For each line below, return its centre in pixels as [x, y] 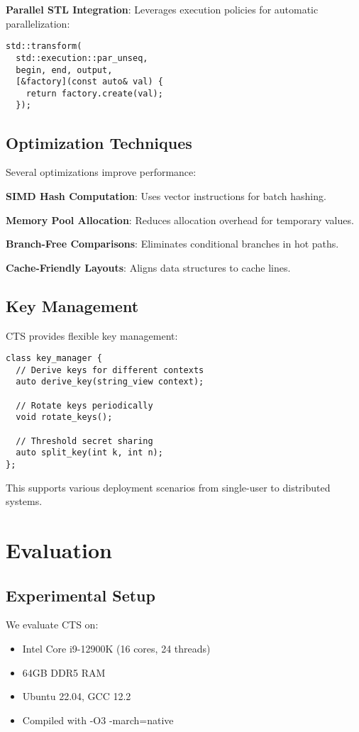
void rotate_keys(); [64, 417]
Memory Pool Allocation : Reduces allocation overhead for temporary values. [180, 220]
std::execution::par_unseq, [82, 58]
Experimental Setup [81, 595]
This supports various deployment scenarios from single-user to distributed [168, 487]
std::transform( [44, 46]
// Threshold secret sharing [84, 441]
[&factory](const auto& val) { [89, 82]
